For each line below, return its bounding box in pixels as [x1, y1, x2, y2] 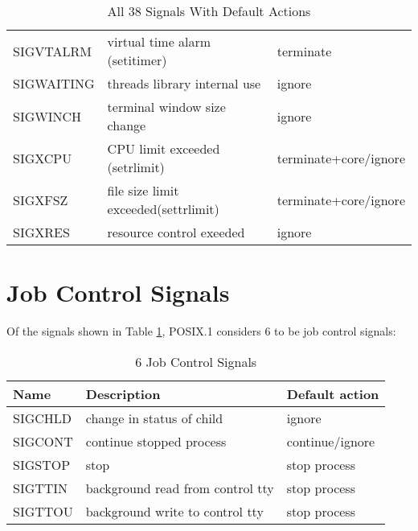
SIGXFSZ [13, 190, 68, 209]
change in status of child [85, 408, 223, 427]
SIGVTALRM [13, 41, 92, 60]
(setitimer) [107, 51, 167, 69]
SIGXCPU [13, 148, 72, 167]
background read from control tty [85, 478, 274, 497]
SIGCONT [13, 431, 73, 451]
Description [85, 384, 161, 403]
